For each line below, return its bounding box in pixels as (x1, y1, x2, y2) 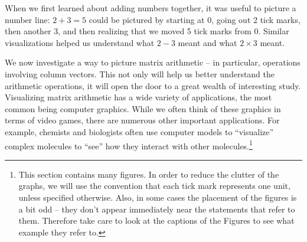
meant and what (178, 36, 237, 48)
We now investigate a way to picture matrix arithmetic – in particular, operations (5, 56, 301, 68)
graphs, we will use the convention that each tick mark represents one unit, (18, 179, 290, 192)
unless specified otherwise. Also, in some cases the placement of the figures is (18, 191, 297, 203)
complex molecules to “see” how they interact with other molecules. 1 (5, 138, 253, 152)
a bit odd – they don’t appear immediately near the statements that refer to (18, 202, 295, 215)
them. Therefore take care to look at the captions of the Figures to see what (18, 214, 295, 227)
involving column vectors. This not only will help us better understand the (5, 67, 275, 80)
